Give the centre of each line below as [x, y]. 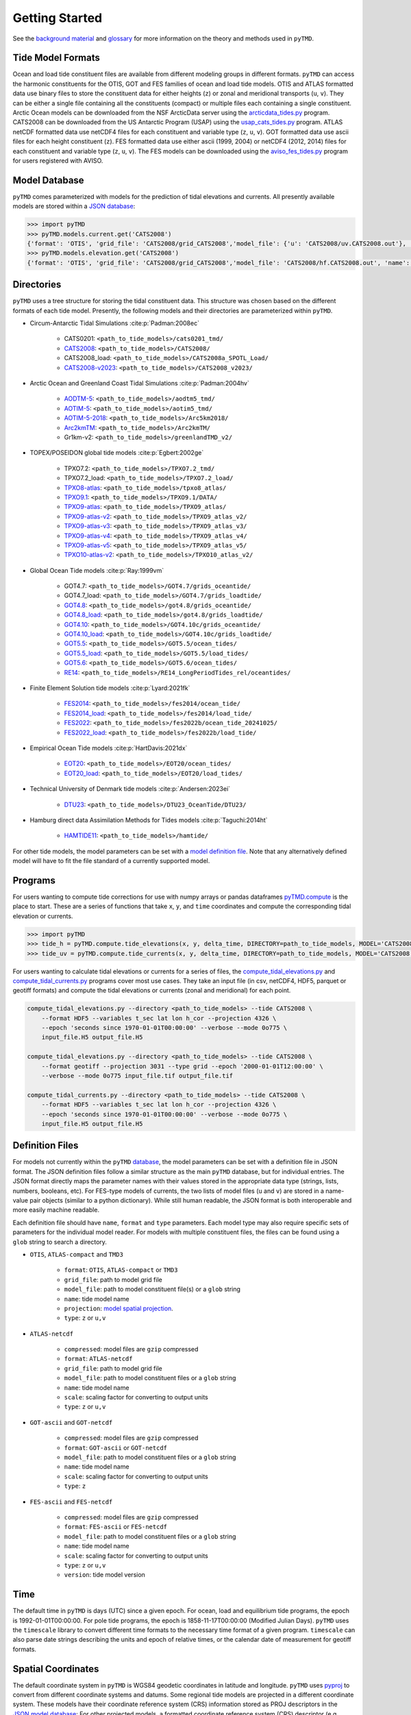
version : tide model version [104, 1575]
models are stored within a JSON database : [74, 206]
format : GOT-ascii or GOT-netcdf [116, 1447]
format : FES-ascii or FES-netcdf [116, 1527]
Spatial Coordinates [56, 1669]
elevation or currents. [43, 916]
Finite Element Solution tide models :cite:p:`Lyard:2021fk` [110, 688]
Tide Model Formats [57, 58]
